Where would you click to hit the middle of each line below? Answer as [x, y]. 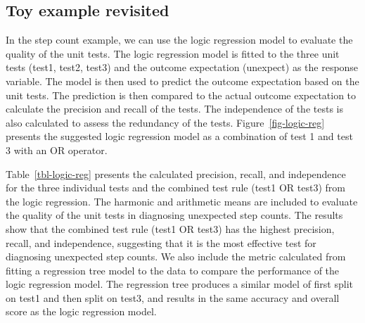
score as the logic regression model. [81, 311]
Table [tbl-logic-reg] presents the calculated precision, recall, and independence [176, 173]
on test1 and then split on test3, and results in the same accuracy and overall [173, 297]
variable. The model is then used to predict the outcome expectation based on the [182, 81]
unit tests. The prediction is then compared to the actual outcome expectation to [181, 95]
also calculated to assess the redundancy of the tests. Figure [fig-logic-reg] [165, 122]
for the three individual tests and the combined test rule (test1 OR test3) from [175, 188]
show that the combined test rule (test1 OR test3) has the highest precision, [170, 228]
